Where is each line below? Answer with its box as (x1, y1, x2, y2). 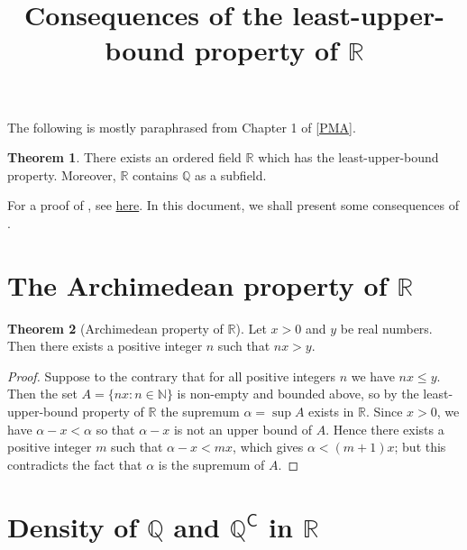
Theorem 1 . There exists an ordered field (7, 148, 242, 167)
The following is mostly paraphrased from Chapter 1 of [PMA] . (7, 117, 356, 136)
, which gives (233, 437, 304, 456)
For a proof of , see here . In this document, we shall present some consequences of (7, 196, 459, 215)
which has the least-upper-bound (258, 148, 439, 167)
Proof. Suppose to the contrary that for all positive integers (7, 366, 335, 385)
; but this (394, 437, 446, 456)
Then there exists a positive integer (7, 336, 203, 355)
